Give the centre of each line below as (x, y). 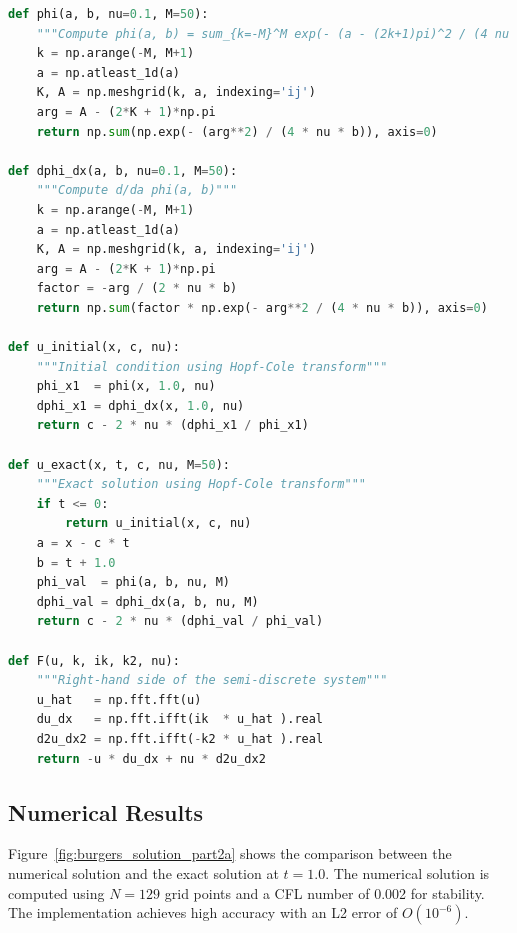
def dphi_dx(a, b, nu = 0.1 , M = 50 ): (123, 170)
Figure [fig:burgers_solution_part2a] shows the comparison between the (230, 853)
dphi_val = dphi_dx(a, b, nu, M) (147, 601)
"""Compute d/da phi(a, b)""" (137, 190)
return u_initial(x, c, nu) (158, 523)
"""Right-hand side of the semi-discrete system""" (212, 680)
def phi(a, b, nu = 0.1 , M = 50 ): (108, 14)
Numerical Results (106, 811)
